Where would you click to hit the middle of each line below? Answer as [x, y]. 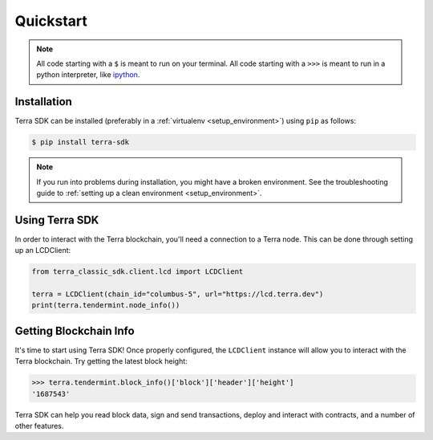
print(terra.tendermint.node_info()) [106, 306]
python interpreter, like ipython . [88, 75]
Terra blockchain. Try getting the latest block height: [101, 361]
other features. [39, 426]
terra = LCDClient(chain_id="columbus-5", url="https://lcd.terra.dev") [178, 294]
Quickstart [51, 21]
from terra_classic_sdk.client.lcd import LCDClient [138, 272]
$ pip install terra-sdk [81, 142]
